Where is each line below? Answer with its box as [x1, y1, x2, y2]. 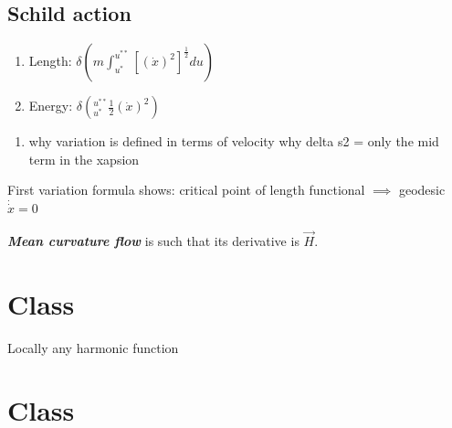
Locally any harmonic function [7, 337, 179, 357]
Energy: [28, 96, 73, 115]
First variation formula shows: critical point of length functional [7, 180, 365, 199]
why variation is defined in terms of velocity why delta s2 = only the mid [28, 132, 439, 151]
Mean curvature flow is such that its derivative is [7, 230, 300, 250]
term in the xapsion [28, 149, 140, 168]
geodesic [398, 180, 446, 199]
